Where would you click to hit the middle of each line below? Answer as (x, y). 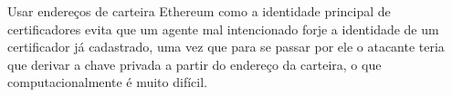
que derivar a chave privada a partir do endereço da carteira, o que (194, 64)
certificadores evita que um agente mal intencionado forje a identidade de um (223, 29)
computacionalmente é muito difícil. (107, 82)
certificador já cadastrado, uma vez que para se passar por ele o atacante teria (226, 47)
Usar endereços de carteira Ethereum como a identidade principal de (199, 11)
